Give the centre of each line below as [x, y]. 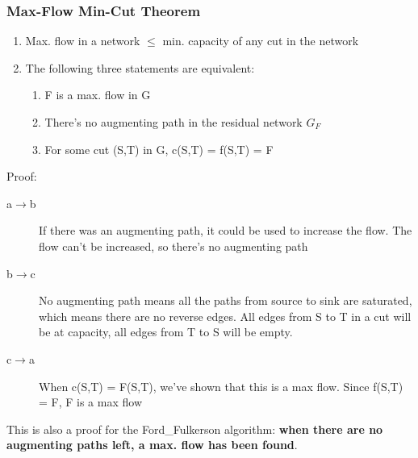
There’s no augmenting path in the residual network [173, 122]
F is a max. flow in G [98, 95]
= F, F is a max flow [91, 402]
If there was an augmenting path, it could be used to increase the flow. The [226, 230]
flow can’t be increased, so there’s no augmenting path [173, 246]
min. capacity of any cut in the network [261, 41]
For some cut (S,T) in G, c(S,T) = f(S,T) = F [159, 149]
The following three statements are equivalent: [140, 67]
